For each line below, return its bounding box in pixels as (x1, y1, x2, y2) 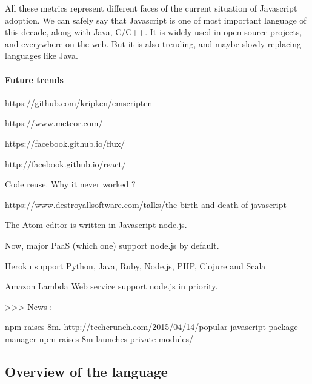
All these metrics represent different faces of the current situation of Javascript (5, 2, 297, 14)
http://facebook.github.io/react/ (5, 157, 126, 170)
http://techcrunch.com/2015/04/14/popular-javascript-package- (64, 320, 301, 333)
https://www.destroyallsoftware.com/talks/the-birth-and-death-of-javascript (5, 198, 287, 211)
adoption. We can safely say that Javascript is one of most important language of (5, 13, 307, 26)
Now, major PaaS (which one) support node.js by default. (5, 238, 219, 251)
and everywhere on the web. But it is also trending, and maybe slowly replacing (5, 37, 302, 50)
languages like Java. (5, 49, 78, 62)
